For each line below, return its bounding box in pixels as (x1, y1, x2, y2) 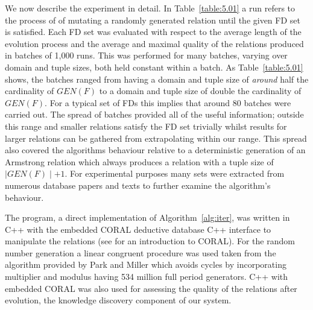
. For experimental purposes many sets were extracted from (65, 167, 285, 180)
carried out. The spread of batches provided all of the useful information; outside (5, 108, 304, 121)
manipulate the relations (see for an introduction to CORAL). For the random (5, 235, 295, 247)
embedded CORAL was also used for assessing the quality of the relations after (5, 282, 297, 294)
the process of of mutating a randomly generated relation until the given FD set (5, 13, 300, 26)
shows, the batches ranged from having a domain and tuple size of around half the (5, 72, 309, 85)
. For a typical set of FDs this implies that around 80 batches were (45, 96, 291, 109)
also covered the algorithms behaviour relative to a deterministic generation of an (5, 144, 306, 156)
